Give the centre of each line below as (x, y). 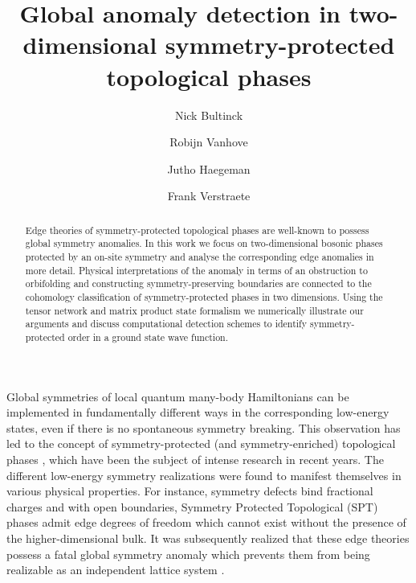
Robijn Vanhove (209, 142)
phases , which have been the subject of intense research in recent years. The (195, 459)
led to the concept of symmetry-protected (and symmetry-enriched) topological (201, 443)
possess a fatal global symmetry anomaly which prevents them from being (188, 554)
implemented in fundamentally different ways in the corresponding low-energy (198, 412)
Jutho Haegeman (209, 168)
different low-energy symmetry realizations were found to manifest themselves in (204, 475)
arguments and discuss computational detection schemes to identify (166, 324)
